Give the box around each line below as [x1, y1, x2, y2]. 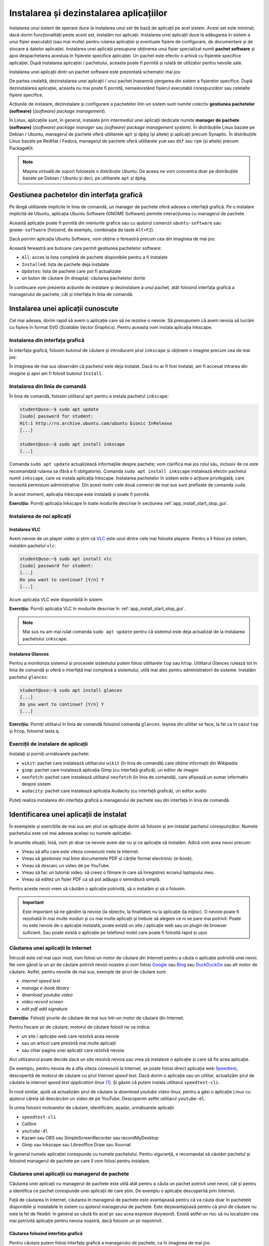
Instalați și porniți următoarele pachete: [9, 751, 90, 757]
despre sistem [21, 781, 51, 787]
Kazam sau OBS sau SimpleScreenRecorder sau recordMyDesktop [21, 1134, 159, 1141]
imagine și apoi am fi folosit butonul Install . [9, 370, 103, 376]
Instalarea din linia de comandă [9, 383, 87, 390]
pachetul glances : [9, 674, 48, 680]
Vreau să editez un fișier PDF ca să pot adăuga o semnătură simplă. [21, 876, 161, 882]
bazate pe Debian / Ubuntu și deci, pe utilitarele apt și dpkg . [22, 175, 147, 181]
